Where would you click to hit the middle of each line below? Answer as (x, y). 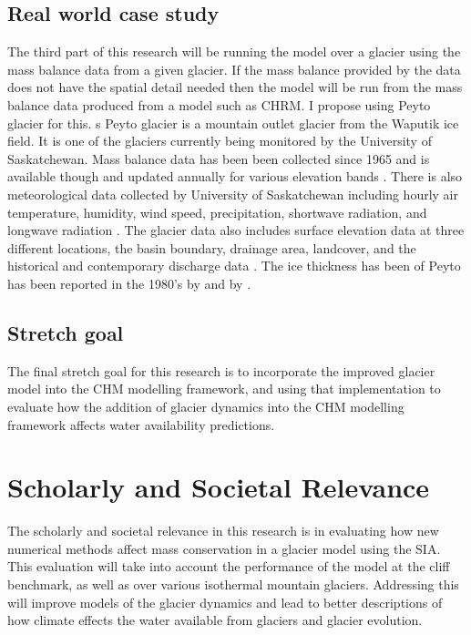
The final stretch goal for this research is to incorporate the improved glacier (221, 370)
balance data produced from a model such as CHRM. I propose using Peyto (219, 104)
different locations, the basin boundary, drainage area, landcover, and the (212, 247)
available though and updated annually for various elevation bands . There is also (235, 176)
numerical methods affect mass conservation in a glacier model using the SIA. (224, 548)
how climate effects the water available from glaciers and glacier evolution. (215, 620)
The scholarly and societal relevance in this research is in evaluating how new (223, 531)
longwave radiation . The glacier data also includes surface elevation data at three (236, 230)
